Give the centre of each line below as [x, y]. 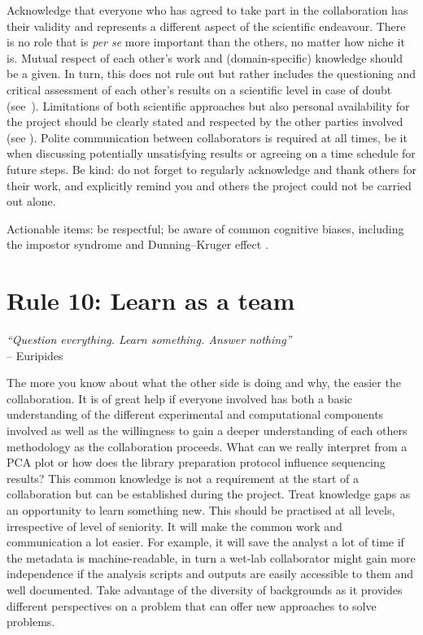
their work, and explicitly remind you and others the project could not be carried [209, 185]
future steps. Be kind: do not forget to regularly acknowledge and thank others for [211, 169]
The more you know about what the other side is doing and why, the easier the [204, 383]
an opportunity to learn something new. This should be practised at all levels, [201, 509]
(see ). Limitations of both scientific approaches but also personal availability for [208, 105]
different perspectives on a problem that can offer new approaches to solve [192, 605]
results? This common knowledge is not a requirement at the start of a [183, 478]
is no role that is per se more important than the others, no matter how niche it [206, 42]
